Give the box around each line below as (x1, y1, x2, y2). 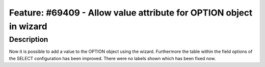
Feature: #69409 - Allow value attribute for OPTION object (9, 7, 253, 18)
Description (9, 35, 49, 44)
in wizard (9, 21, 48, 32)
